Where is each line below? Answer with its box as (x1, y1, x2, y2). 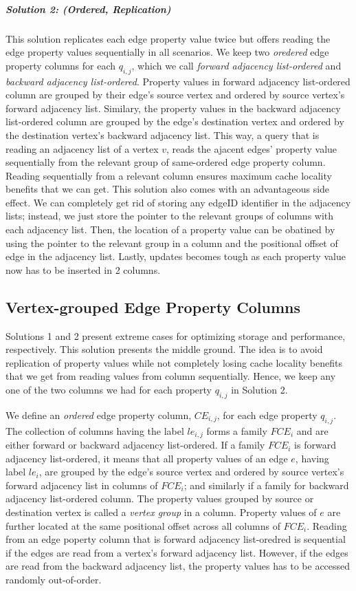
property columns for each (5, 58, 116, 72)
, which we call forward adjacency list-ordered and (131, 58, 342, 72)
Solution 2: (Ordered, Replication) (5, 1, 171, 16)
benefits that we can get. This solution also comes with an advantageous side (5, 182, 330, 196)
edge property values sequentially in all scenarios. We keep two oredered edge (5, 45, 329, 59)
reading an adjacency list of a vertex (5, 141, 159, 155)
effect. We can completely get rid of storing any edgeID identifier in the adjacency (5, 195, 351, 209)
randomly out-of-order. (5, 572, 102, 587)
